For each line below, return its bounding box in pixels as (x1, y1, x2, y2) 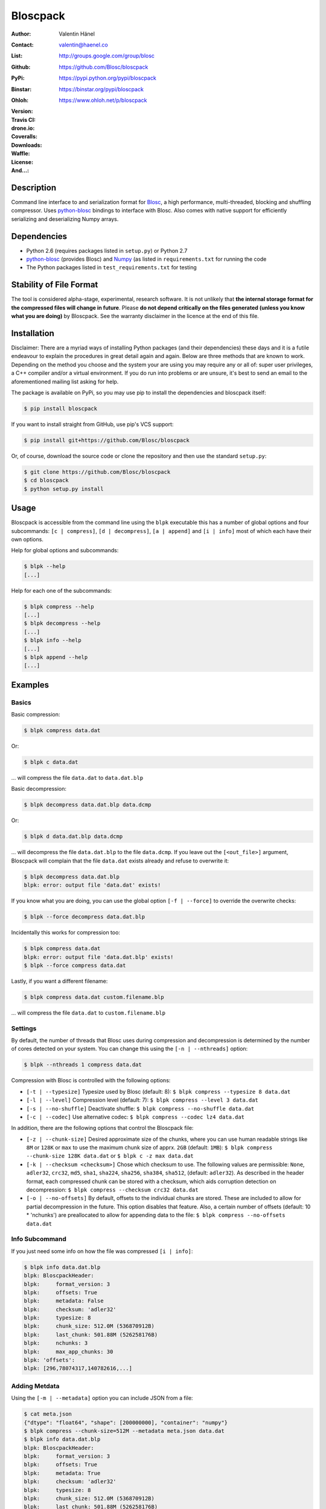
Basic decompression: (11, 785, 66, 793)
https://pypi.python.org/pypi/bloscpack (59, 74, 156, 81)
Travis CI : (11, 116, 36, 123)
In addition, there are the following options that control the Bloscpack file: (11, 1125, 194, 1132)
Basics (11, 698, 31, 706)
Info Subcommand (11, 1235, 66, 1243)
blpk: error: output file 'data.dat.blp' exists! (24, 954, 174, 960)
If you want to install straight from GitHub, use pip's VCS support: (11, 420, 174, 428)
